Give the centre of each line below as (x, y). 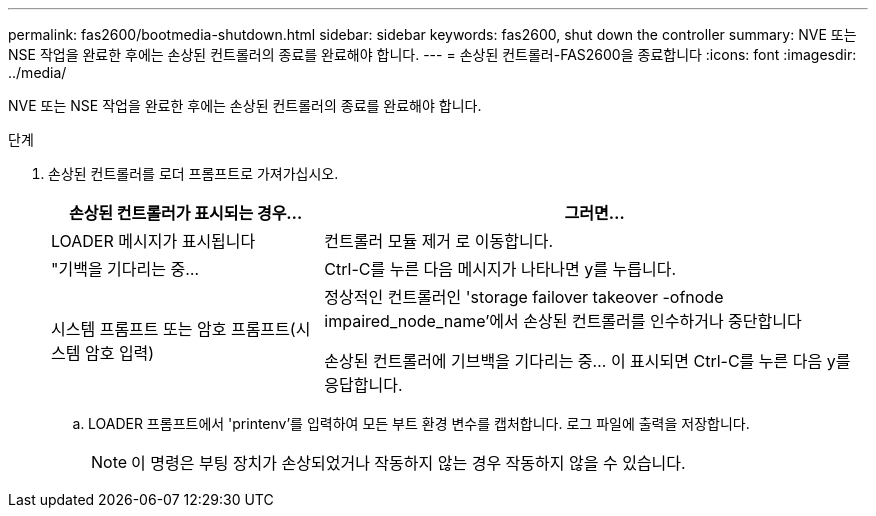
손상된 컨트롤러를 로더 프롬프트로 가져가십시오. (193, 173)
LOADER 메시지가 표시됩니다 (153, 241)
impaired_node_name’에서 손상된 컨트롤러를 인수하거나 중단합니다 (563, 321)
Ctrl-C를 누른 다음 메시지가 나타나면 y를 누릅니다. (500, 269)
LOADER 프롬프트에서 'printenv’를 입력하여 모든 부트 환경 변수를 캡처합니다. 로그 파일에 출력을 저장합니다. (419, 423)
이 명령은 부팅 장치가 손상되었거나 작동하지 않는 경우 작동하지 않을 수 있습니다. (408, 463)
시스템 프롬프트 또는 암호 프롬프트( (173, 329)
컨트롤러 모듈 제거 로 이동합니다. (439, 241)
